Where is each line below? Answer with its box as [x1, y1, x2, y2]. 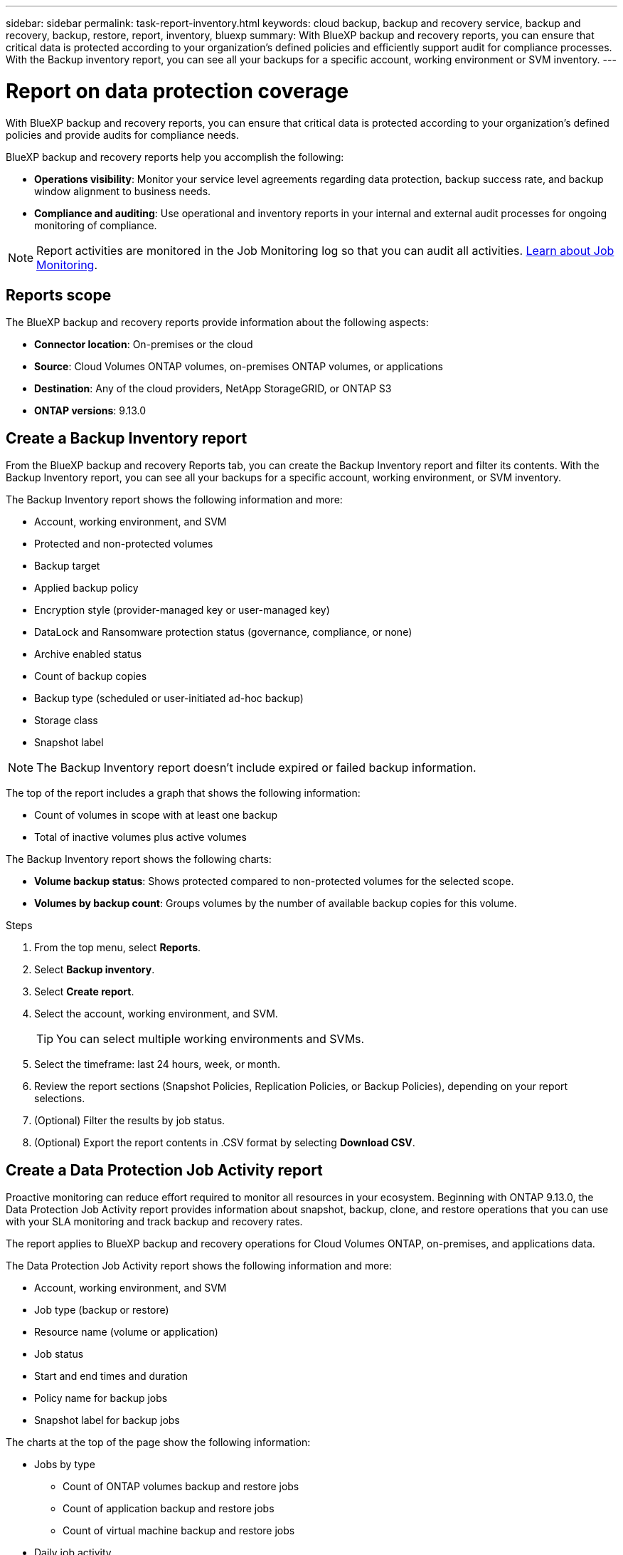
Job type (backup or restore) [34, 1304, 169, 1316]
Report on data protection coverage [6, 78, 349, 103]
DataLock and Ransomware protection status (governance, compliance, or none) [34, 626, 412, 639]
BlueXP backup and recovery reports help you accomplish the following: [6, 150, 344, 163]
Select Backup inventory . [34, 963, 155, 976]
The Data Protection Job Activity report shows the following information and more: [6, 1260, 392, 1272]
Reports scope [6, 286, 112, 304]
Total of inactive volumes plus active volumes [34, 831, 247, 844]
